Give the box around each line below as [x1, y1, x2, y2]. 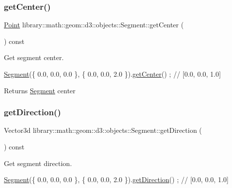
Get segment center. [4, 52, 64, 63]
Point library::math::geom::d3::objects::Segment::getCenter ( [4, 20, 184, 30]
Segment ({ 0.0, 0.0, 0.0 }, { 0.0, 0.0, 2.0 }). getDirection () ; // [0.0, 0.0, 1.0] [4, 174, 229, 185]
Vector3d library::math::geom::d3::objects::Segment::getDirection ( [4, 125, 202, 135]
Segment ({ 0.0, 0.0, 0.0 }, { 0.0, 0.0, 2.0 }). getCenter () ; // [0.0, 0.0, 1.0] [4, 69, 221, 79]
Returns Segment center [4, 85, 76, 95]
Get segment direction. [4, 158, 72, 168]
